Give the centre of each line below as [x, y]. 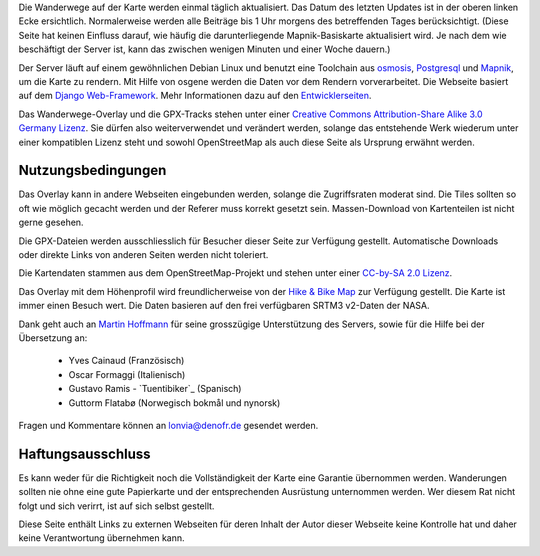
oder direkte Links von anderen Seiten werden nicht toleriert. [143, 254]
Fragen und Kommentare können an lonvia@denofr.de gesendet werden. [168, 425]
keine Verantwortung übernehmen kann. [101, 538]
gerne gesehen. [51, 222]
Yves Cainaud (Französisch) [126, 361]
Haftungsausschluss [84, 453]
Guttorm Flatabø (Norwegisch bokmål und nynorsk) [174, 402]
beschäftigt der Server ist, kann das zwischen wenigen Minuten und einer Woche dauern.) [204, 49]
